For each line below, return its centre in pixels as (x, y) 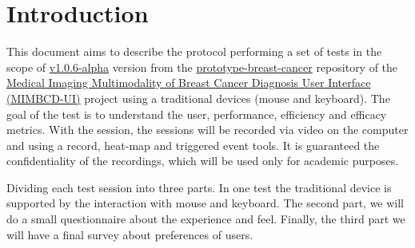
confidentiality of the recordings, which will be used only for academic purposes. (203, 161)
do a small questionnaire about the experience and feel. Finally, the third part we (206, 219)
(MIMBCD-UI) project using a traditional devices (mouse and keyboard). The (198, 98)
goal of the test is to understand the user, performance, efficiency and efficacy (197, 114)
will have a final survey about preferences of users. (130, 234)
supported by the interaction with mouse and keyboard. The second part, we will (206, 203)
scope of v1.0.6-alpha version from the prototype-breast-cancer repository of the (202, 67)
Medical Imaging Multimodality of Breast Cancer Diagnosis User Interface (189, 83)
